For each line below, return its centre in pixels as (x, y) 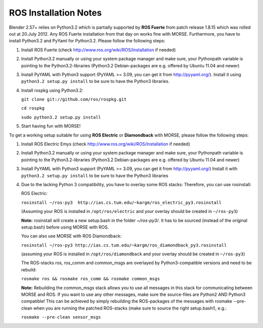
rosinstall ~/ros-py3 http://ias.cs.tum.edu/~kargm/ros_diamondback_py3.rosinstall (124, 245)
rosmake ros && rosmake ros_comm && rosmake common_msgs (91, 279)
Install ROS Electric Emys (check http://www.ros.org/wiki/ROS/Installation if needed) (106, 144)
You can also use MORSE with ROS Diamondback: (71, 236)
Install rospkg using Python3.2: (52, 90)
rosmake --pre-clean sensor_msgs (61, 317)
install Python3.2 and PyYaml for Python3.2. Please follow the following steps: (87, 41)
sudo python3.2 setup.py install (61, 117)
